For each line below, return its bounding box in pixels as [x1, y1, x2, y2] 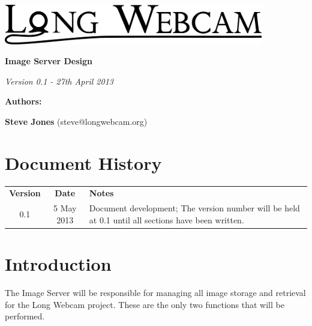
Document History [5, 150, 162, 175]
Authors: [5, 95, 42, 107]
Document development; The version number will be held [89, 202, 300, 214]
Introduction [5, 252, 112, 276]
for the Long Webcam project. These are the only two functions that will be [5, 298, 284, 310]
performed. [5, 310, 45, 322]
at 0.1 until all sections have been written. [89, 213, 244, 226]
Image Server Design [5, 55, 93, 67]
